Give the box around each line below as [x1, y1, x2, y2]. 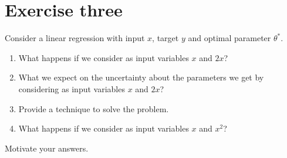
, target [152, 32, 179, 44]
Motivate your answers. [5, 142, 89, 154]
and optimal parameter [188, 32, 271, 44]
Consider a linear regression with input [5, 32, 145, 44]
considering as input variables [18, 82, 125, 95]
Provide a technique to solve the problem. [18, 102, 169, 115]
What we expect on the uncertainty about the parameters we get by [18, 71, 264, 83]
